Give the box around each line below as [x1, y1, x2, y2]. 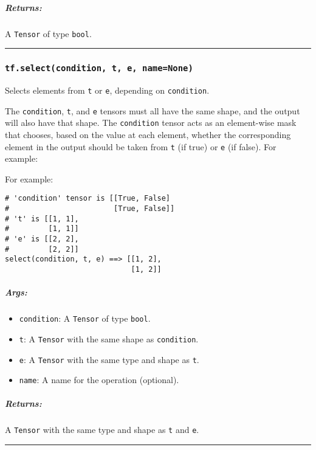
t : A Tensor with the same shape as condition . [19, 332, 199, 345]
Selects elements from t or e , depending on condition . [5, 84, 210, 96]
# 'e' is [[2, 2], [5, 235, 79, 244]
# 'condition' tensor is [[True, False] [5, 194, 171, 203]
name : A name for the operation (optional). [19, 373, 179, 386]
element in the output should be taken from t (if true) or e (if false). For [5, 140, 276, 153]
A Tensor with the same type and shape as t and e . [5, 423, 199, 436]
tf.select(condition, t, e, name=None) [5, 63, 193, 74]
